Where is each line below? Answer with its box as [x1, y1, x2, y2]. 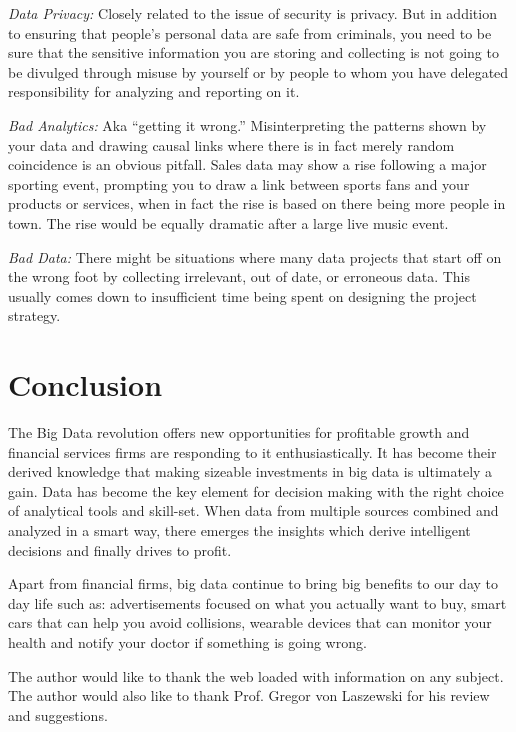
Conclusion [8, 364, 163, 405]
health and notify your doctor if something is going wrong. [8, 631, 367, 652]
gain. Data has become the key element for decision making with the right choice [8, 480, 504, 501]
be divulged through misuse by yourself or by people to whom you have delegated [8, 61, 509, 82]
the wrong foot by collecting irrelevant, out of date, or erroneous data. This [8, 266, 471, 287]
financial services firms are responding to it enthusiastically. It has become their [8, 441, 497, 462]
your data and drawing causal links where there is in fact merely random [8, 134, 455, 155]
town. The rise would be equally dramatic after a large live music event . [8, 212, 449, 233]
